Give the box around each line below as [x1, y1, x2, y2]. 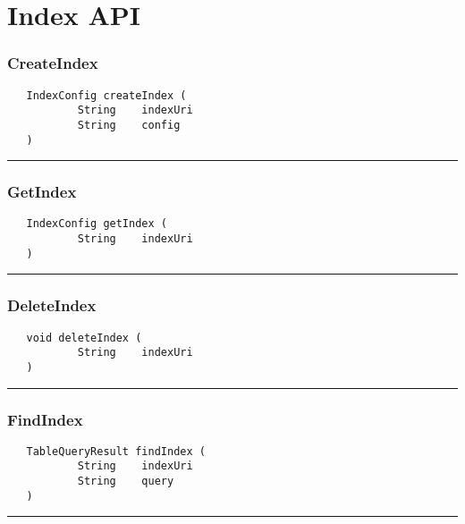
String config [77, 118, 181, 131]
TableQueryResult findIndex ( [26, 444, 206, 458]
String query [77, 475, 174, 488]
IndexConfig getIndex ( [26, 217, 167, 231]
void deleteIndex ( [26, 331, 142, 344]
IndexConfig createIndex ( [26, 89, 187, 102]
